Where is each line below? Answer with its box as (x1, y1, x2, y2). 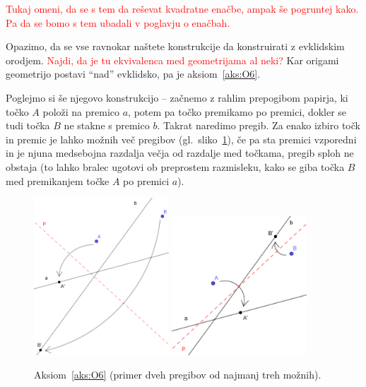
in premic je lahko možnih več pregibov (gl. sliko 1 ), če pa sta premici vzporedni (6, 131, 357, 146)
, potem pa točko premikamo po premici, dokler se (128, 104, 347, 119)
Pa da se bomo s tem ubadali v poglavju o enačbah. (6, 15, 230, 30)
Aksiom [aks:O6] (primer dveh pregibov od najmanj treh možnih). (34, 367, 321, 382)
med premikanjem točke (6, 173, 110, 188)
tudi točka (6, 118, 50, 133)
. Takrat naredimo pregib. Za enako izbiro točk (157, 118, 360, 133)
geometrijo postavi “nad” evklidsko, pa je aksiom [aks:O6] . (6, 66, 261, 81)
